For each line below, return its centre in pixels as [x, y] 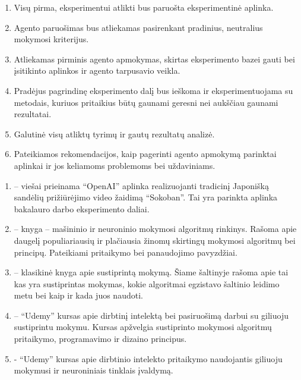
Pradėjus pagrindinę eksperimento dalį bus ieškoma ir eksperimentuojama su [153, 90]
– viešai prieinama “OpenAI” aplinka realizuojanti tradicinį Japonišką [141, 185]
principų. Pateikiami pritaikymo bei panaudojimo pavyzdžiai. [126, 252]
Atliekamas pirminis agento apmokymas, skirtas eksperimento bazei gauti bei [154, 59]
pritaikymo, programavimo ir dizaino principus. [100, 339]
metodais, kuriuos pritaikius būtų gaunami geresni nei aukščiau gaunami [146, 102]
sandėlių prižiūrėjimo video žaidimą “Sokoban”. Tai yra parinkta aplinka [146, 197]
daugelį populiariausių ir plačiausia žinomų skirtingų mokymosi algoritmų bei [155, 240]
